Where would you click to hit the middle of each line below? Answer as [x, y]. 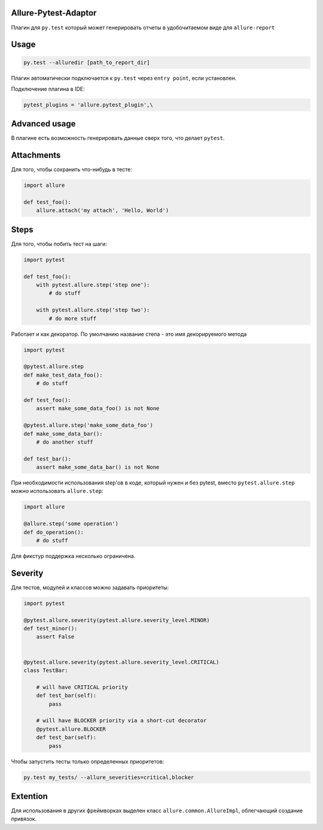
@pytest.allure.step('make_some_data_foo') [89, 425]
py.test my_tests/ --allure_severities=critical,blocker [109, 777]
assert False [55, 637]
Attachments [36, 155]
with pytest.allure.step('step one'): [93, 285]
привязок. [24, 819]
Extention [29, 796]
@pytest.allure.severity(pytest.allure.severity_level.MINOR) [117, 620]
